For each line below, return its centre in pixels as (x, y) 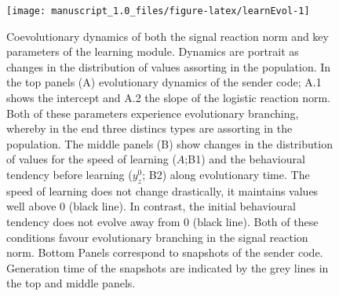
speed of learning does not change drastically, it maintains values (162, 190)
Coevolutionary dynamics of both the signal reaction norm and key (168, 36)
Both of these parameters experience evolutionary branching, (153, 113)
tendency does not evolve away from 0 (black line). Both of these (162, 221)
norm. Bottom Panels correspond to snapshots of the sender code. (165, 252)
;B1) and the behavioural (245, 159)
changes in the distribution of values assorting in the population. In (169, 66)
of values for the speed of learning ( (91, 159)
